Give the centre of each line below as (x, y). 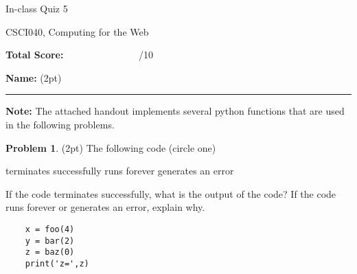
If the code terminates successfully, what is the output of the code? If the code (171, 193)
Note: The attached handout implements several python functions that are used (175, 111)
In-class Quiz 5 (37, 8)
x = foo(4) (50, 229)
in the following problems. (60, 124)
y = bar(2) (50, 241)
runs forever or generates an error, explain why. (105, 207)
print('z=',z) (57, 263)
